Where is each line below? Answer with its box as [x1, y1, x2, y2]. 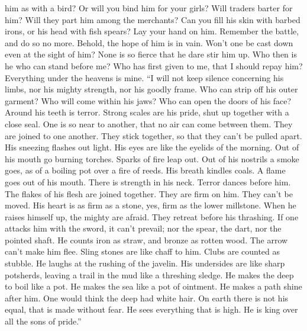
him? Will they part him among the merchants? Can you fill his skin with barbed [5, 13, 300, 25]
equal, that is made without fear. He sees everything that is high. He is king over [5, 303, 298, 316]
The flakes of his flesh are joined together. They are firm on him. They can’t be [5, 187, 293, 200]
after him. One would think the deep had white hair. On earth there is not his [5, 291, 289, 304]
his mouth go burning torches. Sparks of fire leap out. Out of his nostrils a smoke [5, 152, 299, 165]
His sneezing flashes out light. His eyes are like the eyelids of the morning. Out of [5, 141, 299, 153]
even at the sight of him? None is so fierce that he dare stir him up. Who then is [5, 48, 297, 60]
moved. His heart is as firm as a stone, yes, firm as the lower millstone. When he [5, 199, 296, 211]
